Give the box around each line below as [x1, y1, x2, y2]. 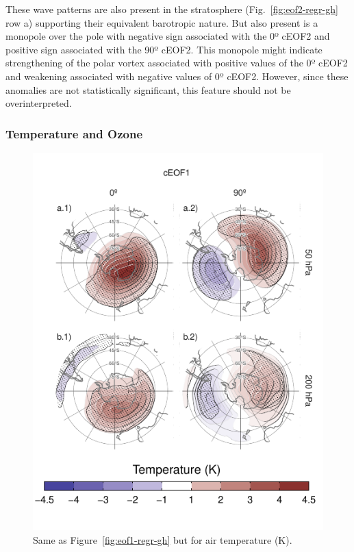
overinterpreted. [5, 96, 72, 110]
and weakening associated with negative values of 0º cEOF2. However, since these [5, 68, 349, 83]
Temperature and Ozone [5, 125, 143, 142]
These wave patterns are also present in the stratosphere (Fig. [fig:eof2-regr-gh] [5, 2, 338, 16]
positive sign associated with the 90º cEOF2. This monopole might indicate [5, 42, 323, 56]
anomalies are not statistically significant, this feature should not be [5, 82, 291, 97]
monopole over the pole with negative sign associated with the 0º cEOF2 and [5, 29, 330, 43]
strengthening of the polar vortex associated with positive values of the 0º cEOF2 [5, 55, 348, 70]
